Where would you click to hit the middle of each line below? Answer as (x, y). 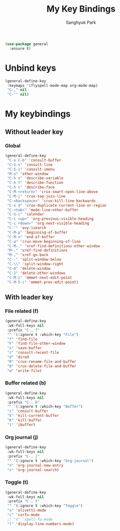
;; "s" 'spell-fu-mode (30, 519)
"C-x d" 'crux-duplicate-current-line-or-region (57, 205)
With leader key (29, 297)
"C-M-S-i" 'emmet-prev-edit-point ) (43, 282)
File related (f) (22, 311)
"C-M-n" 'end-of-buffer (31, 237)
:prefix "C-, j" (23, 456)
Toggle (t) (17, 482)
